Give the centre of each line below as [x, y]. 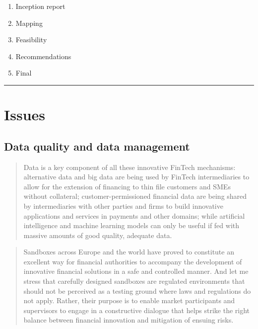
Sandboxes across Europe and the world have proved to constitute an [129, 252]
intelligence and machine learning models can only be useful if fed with [131, 225]
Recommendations [43, 56]
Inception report [40, 6]
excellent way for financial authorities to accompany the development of [133, 261]
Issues [25, 115]
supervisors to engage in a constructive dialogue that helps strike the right [137, 310]
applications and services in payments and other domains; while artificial [134, 215]
